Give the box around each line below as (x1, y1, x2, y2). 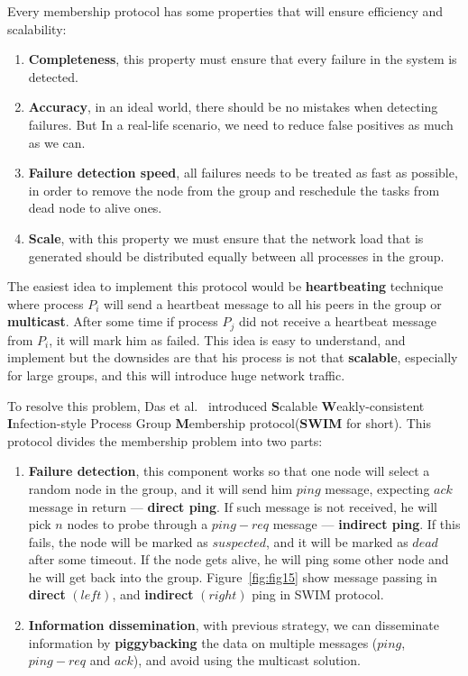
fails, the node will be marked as (28, 532, 208, 551)
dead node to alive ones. (28, 198, 162, 217)
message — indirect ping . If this (272, 515, 461, 534)
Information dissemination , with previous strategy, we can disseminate (28, 616, 439, 635)
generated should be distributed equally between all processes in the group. (28, 246, 445, 265)
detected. (28, 67, 79, 86)
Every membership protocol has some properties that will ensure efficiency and (7, 2, 444, 20)
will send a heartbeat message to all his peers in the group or (104, 294, 442, 313)
